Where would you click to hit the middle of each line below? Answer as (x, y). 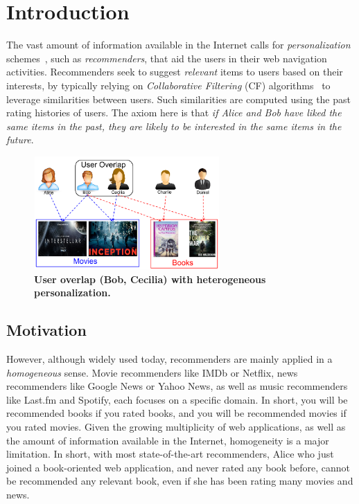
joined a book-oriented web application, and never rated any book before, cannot (178, 467)
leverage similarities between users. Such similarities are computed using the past (178, 99)
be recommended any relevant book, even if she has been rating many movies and (180, 481)
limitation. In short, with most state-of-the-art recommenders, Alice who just (170, 454)
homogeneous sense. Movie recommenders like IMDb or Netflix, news (152, 372)
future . (20, 139)
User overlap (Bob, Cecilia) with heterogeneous (150, 279)
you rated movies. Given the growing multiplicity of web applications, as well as (176, 427)
